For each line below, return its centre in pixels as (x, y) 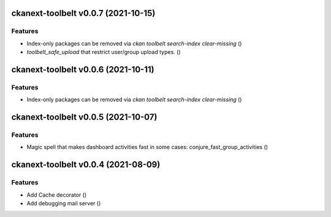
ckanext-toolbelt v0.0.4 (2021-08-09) (86, 165)
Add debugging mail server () (64, 204)
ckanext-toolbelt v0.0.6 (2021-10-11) (83, 70)
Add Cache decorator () (57, 195)
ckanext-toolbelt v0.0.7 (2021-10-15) (83, 13)
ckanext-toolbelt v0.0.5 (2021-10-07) (84, 117)
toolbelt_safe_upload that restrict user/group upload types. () (104, 52)
